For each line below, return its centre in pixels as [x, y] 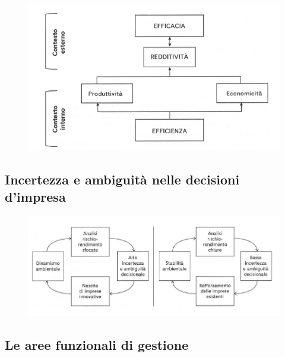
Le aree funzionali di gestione [97, 345]
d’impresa [35, 197]
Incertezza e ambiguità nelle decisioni [122, 179]
